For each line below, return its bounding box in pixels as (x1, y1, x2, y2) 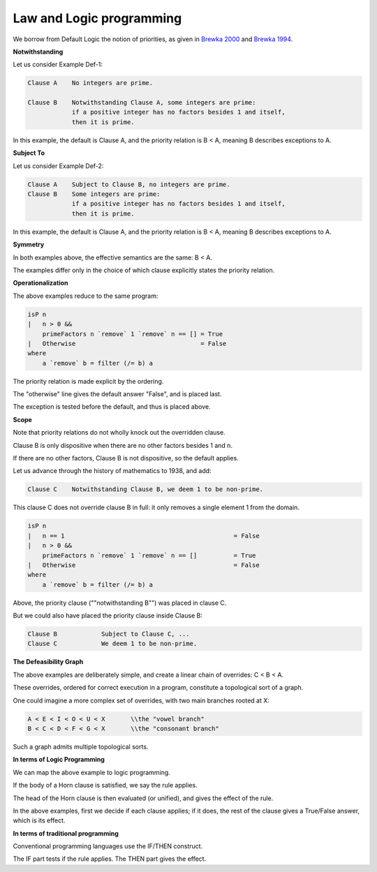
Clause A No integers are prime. (27, 79, 154, 87)
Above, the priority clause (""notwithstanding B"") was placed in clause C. (13, 599, 227, 607)
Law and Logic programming (13, 10, 182, 26)
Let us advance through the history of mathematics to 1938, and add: (13, 467, 212, 475)
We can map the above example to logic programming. (13, 768, 170, 776)
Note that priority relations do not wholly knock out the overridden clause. (13, 428, 226, 437)
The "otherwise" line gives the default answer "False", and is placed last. (13, 390, 222, 398)
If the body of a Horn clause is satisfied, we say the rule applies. (13, 781, 198, 790)
